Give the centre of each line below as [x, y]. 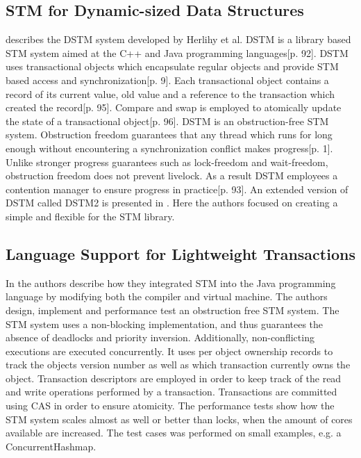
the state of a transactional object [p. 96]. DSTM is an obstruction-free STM [167, 121]
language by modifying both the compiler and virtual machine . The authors [167, 296]
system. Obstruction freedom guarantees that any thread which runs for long [169, 134]
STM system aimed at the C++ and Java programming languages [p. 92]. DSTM [177, 52]
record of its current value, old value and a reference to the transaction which [170, 93]
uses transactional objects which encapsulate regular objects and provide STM [172, 66]
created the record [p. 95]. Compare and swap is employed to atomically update [174, 107]
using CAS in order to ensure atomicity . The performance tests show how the [170, 406]
